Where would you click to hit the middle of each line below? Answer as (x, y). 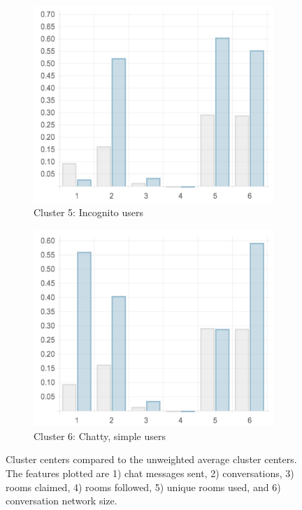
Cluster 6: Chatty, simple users (100, 435)
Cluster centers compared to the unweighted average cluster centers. (151, 459)
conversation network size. (62, 501)
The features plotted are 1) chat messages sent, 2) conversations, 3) (150, 473)
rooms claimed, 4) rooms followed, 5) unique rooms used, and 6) (143, 487)
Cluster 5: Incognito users (89, 212)
